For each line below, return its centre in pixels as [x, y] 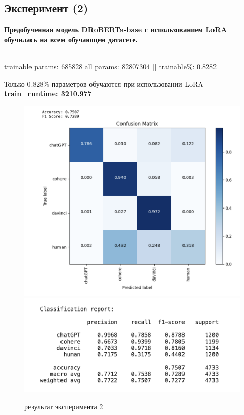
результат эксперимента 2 [64, 406]
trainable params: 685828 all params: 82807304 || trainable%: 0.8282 [110, 66]
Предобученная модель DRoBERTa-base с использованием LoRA [116, 29]
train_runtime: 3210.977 [48, 94]
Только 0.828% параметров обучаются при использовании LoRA [104, 83]
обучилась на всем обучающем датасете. [71, 39]
